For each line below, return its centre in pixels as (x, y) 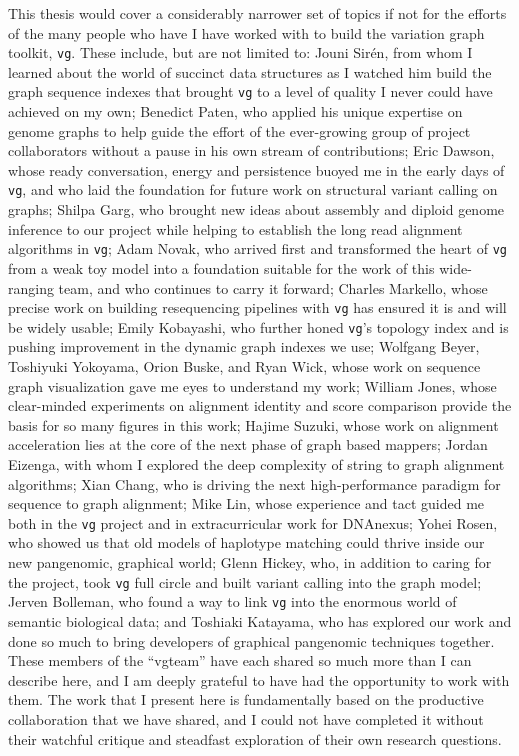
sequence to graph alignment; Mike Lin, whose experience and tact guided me (246, 503)
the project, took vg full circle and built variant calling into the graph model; (245, 581)
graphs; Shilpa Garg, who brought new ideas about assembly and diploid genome (256, 209)
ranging (31, 287)
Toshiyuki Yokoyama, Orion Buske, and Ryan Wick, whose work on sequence (244, 366)
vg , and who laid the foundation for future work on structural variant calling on (253, 189)
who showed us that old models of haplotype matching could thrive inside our (246, 542)
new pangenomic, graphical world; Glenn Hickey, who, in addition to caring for (250, 562)
